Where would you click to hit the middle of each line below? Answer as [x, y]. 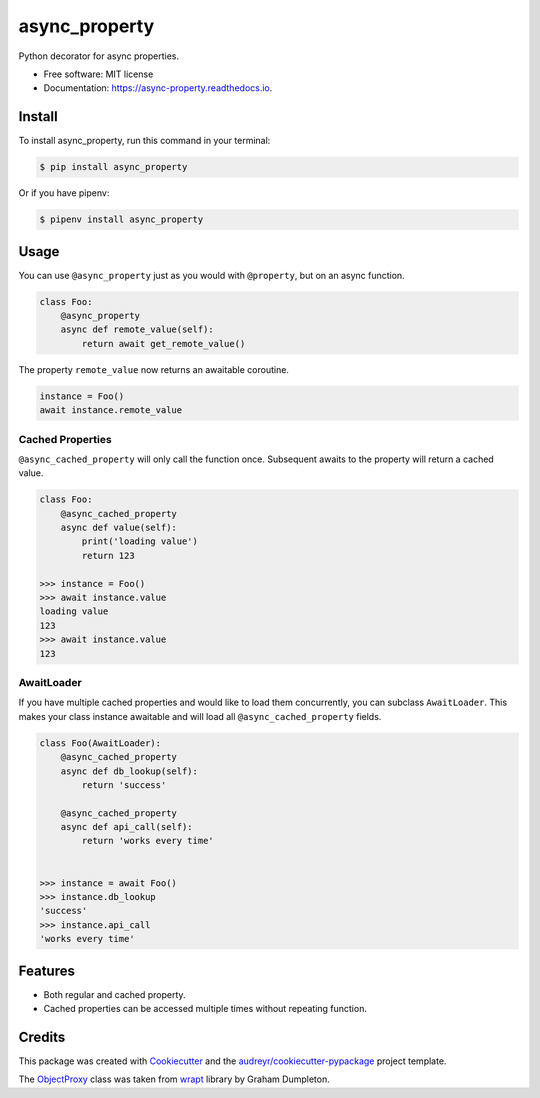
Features [46, 970]
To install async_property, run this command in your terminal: [144, 141]
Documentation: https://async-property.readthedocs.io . [158, 88]
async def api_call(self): [127, 827]
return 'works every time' [147, 841]
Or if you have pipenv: [64, 193]
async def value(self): [118, 528]
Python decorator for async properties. [99, 56]
